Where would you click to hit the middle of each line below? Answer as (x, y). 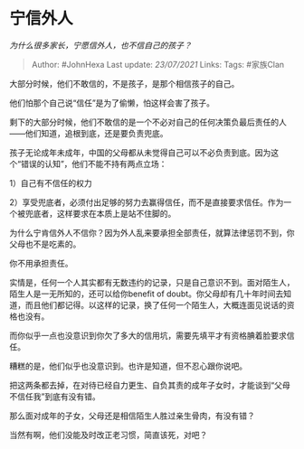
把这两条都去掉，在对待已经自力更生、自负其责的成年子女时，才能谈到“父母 (150, 385)
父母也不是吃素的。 (45, 244)
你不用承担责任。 (41, 263)
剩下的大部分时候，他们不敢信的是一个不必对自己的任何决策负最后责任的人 (148, 122)
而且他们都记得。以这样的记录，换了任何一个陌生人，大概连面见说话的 (156, 304)
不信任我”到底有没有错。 (55, 396)
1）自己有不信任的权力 (51, 182)
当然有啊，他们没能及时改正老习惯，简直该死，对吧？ (109, 435)
